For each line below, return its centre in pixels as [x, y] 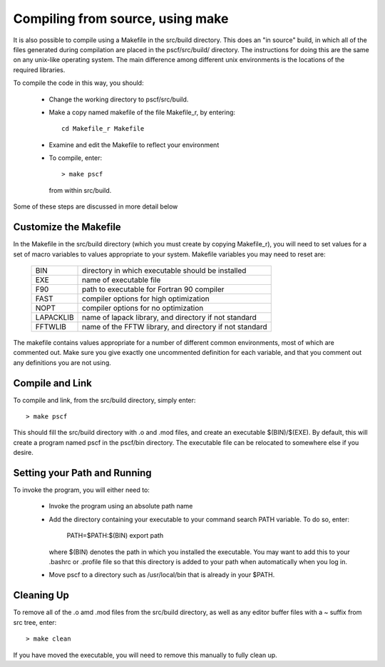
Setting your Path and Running [83, 472]
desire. [23, 453]
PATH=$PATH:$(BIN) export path [115, 536]
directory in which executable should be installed [164, 270]
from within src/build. [80, 190]
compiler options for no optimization [143, 308]
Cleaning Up [41, 595]
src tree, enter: [35, 622]
